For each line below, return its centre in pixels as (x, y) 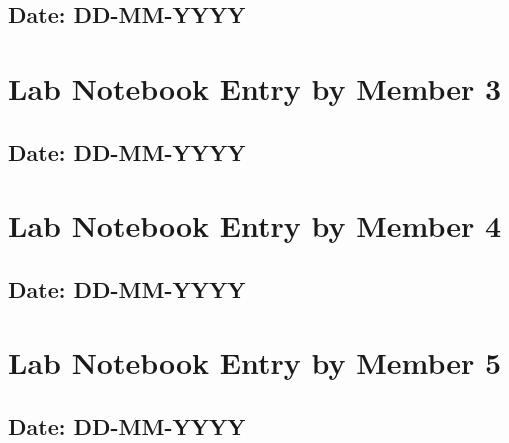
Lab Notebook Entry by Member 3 (255, 87)
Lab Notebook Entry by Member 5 (255, 362)
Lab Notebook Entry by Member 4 (255, 225)
